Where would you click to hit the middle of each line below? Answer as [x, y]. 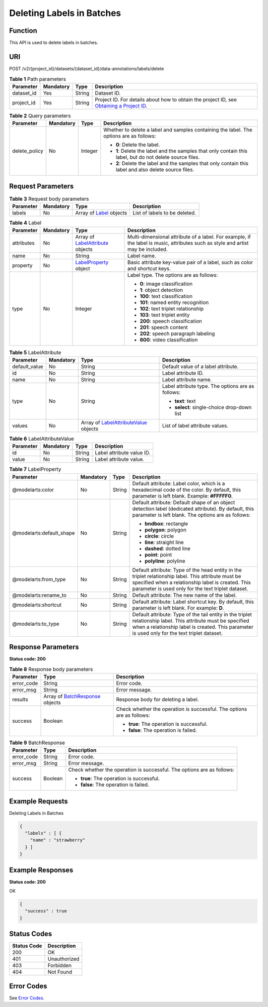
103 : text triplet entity [165, 315]
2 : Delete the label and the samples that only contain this [182, 163]
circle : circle [159, 536]
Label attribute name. [187, 379]
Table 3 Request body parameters [49, 199]
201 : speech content [164, 328]
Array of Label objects [101, 213]
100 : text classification [166, 296]
